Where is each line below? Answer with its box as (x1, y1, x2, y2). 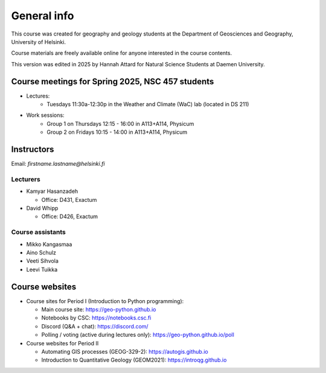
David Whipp (26, 205, 59, 212)
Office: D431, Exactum (41, 196, 97, 203)
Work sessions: (26, 111, 65, 119)
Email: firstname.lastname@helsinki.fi (11, 160, 105, 168)
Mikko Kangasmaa (26, 240, 72, 248)
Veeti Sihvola (26, 257, 59, 265)
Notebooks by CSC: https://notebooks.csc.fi (41, 314, 152, 322)
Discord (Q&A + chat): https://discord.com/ (41, 322, 149, 330)
